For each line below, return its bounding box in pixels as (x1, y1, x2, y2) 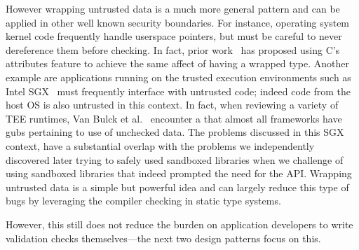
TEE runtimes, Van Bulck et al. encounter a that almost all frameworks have (6, 111, 342, 125)
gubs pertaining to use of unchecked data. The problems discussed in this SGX (6, 125, 344, 139)
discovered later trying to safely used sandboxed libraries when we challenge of (6, 152, 344, 167)
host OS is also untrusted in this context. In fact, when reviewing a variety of (6, 97, 339, 112)
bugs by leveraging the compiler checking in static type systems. (6, 193, 281, 208)
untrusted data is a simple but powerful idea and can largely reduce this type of (6, 179, 349, 194)
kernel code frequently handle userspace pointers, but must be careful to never (6, 29, 342, 43)
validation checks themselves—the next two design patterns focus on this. (6, 230, 321, 245)
